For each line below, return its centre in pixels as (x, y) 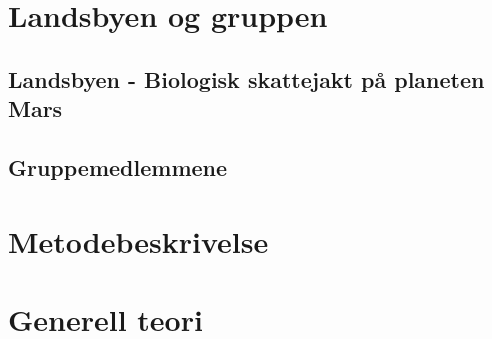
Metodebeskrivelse (138, 240)
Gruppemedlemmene (118, 166)
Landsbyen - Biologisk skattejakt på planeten (246, 78)
